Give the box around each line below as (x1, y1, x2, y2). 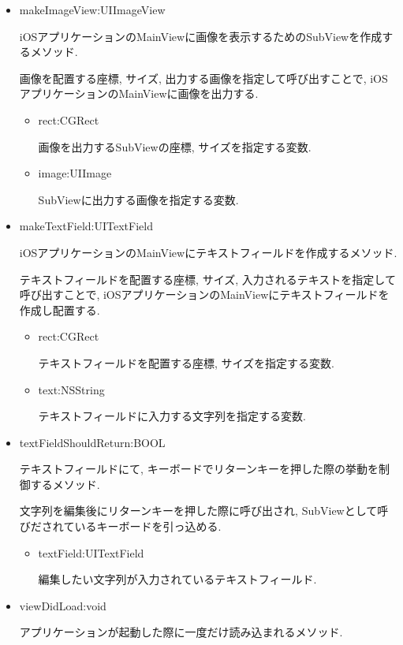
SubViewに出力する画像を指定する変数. (38, 191, 239, 207)
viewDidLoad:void (19, 597, 106, 613)
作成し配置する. (19, 301, 100, 318)
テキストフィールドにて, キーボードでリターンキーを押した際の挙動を (19, 460, 379, 477)
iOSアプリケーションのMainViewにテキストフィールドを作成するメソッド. (19, 244, 397, 260)
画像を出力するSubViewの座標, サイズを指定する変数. (38, 138, 312, 155)
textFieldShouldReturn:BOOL (19, 434, 166, 450)
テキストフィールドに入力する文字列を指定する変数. (38, 408, 306, 424)
